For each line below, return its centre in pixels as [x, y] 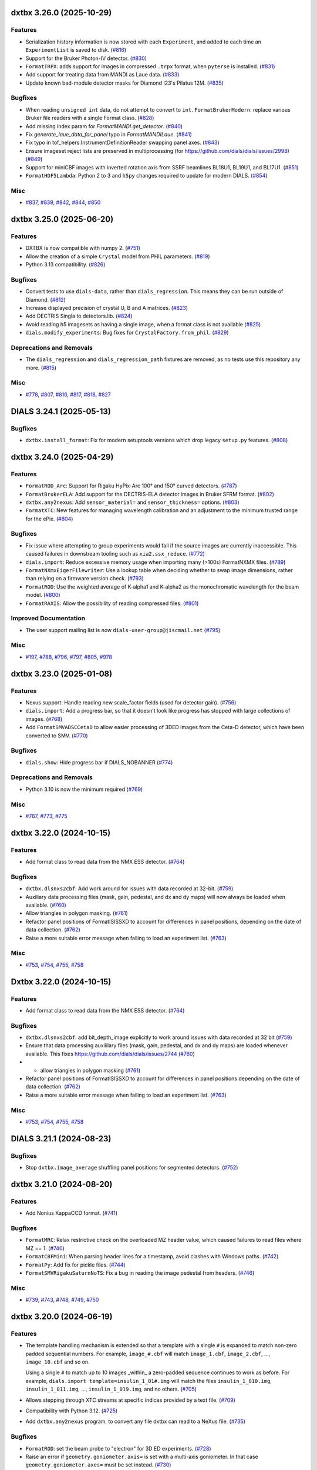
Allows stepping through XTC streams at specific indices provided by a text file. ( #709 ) [131, 1400]
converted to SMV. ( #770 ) [57, 736]
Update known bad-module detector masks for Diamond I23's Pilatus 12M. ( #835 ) [125, 83]
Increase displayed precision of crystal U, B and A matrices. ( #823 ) [107, 308]
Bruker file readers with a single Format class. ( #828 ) [90, 118]
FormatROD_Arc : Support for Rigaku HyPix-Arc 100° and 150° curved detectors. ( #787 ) [131, 486]
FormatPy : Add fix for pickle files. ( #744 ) [75, 1265]
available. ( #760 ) [46, 905]
